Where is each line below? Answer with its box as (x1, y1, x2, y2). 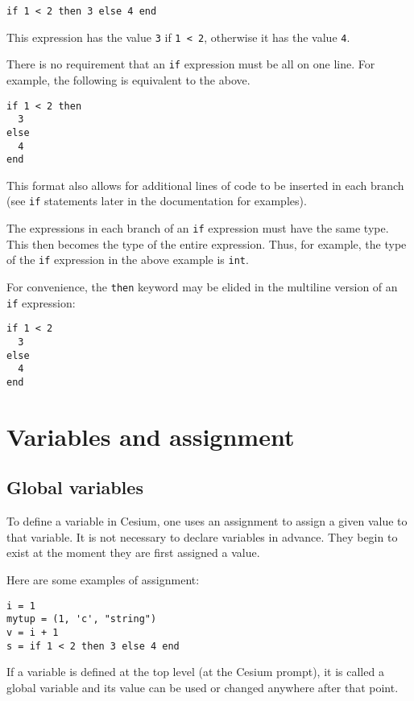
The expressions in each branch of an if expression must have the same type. (6, 220, 389, 237)
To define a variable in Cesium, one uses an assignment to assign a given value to (6, 513, 408, 530)
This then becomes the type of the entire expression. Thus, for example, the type (6, 235, 407, 252)
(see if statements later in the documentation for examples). (6, 192, 307, 209)
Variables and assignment (6, 419, 295, 452)
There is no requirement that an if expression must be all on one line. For (6, 56, 375, 72)
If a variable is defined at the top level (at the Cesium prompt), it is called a (6, 663, 384, 680)
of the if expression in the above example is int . (6, 251, 249, 268)
